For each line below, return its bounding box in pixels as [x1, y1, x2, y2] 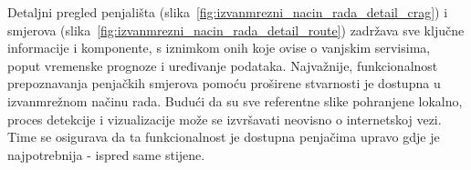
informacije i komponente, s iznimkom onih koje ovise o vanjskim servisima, [7, 38, 431, 57]
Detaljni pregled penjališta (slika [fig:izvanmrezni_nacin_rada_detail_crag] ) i [7, 3, 448, 21]
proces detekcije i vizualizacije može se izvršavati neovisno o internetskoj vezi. [7, 109, 442, 128]
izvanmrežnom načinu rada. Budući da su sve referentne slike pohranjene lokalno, [7, 91, 463, 110]
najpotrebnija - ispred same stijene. [7, 145, 205, 164]
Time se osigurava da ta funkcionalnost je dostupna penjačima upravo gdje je [7, 127, 440, 146]
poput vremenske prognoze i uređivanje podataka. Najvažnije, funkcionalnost [7, 55, 438, 75]
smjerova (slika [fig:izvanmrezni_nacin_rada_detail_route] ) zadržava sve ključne [7, 20, 465, 39]
